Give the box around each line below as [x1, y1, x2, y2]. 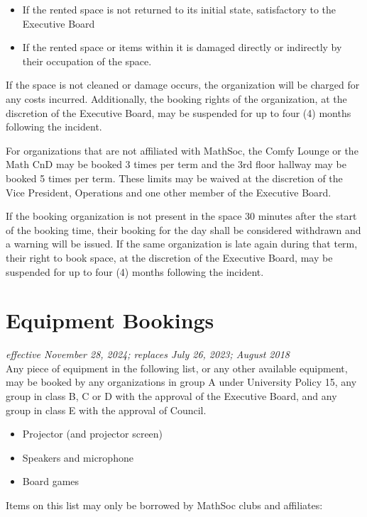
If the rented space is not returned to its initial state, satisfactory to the [22, 2, 336, 16]
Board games [22, 474, 80, 489]
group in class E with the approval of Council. [6, 402, 207, 417]
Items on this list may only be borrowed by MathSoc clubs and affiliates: [6, 497, 323, 512]
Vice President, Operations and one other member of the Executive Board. [6, 184, 332, 199]
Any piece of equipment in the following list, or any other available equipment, [6, 360, 348, 375]
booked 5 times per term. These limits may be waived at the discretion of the [6, 170, 343, 185]
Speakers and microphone [22, 450, 133, 465]
